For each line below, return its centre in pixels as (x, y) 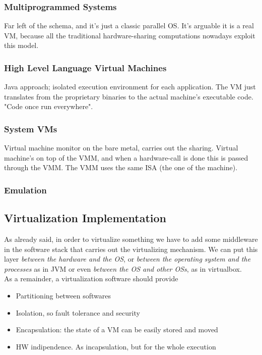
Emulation (25, 190)
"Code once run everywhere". (49, 106)
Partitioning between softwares (63, 296)
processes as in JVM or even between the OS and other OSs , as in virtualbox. (123, 268)
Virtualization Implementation (85, 218)
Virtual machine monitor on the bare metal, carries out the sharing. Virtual (121, 148)
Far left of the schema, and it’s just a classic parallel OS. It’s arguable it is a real (129, 26)
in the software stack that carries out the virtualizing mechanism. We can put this (131, 249)
